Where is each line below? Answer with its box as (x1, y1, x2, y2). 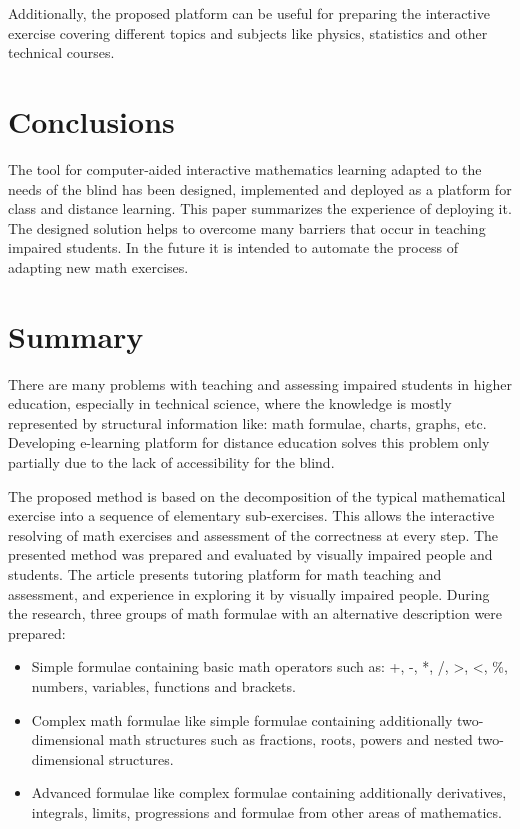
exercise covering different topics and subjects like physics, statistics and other (8, 22, 488, 43)
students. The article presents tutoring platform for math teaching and (8, 563, 442, 584)
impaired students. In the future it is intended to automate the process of (8, 237, 459, 258)
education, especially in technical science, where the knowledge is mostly (8, 393, 452, 414)
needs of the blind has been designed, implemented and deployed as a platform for (8, 178, 512, 199)
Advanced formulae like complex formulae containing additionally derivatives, (31, 782, 507, 803)
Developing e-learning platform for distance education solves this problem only (8, 432, 490, 453)
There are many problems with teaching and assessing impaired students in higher (8, 373, 512, 394)
